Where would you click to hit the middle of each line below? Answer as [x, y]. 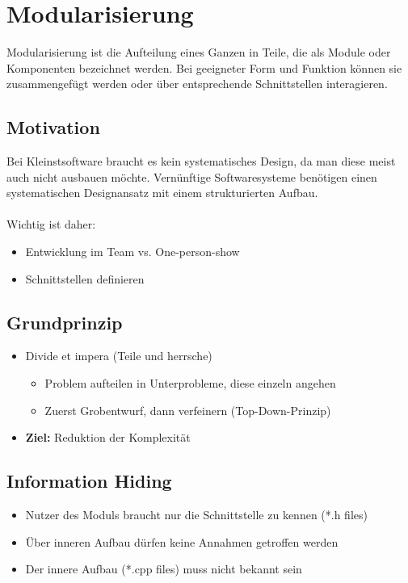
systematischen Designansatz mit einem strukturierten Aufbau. [162, 193]
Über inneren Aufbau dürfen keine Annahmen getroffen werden [182, 541]
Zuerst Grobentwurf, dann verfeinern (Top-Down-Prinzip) [188, 410]
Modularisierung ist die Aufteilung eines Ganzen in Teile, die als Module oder [199, 52]
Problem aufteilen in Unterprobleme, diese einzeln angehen [190, 383]
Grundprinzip [65, 322]
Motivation [53, 127]
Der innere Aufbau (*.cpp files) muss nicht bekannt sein [164, 569]
